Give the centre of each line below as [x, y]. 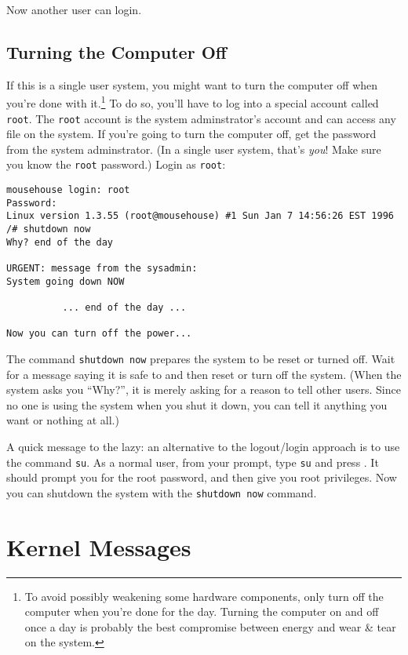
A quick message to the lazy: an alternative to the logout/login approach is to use [203, 447]
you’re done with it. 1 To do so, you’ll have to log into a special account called [193, 102]
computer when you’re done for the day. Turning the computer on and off [202, 611]
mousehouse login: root [68, 190]
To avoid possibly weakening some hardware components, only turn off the [204, 596]
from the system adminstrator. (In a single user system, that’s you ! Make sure [194, 149]
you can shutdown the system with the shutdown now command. [162, 492]
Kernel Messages [99, 546]
